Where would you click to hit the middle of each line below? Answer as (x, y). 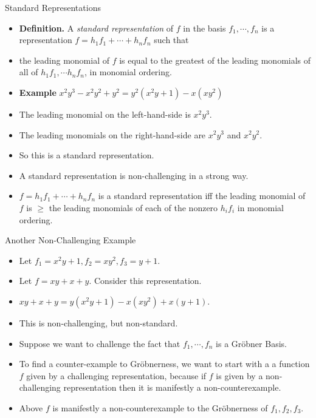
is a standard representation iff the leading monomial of (202, 196)
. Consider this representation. (145, 281)
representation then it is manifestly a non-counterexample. (172, 387)
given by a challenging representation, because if (116, 375)
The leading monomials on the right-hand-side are (112, 134)
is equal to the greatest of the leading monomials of (215, 60)
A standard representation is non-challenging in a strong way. (134, 175)
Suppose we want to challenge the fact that (100, 343)
